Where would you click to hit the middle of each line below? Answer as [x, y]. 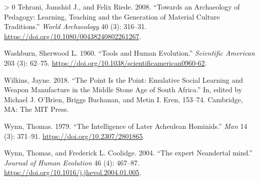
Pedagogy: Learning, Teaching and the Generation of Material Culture [112, 16]
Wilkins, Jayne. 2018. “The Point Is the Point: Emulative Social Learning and [123, 79]
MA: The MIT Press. [36, 109]
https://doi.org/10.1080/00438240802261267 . [73, 36]
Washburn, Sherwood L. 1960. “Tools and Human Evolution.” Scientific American [129, 53]
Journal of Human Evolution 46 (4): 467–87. [72, 162]
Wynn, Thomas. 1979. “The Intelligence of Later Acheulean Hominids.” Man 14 [126, 126]
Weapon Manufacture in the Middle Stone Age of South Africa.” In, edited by [123, 89]
